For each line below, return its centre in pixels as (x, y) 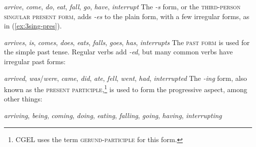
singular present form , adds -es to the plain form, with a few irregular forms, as (127, 16)
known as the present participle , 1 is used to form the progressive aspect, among (126, 88)
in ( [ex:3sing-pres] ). (33, 26)
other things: (23, 99)
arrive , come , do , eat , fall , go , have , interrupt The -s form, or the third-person (122, 6)
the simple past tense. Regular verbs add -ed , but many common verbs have (118, 52)
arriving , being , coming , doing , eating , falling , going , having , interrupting (113, 115)
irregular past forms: (35, 61)
